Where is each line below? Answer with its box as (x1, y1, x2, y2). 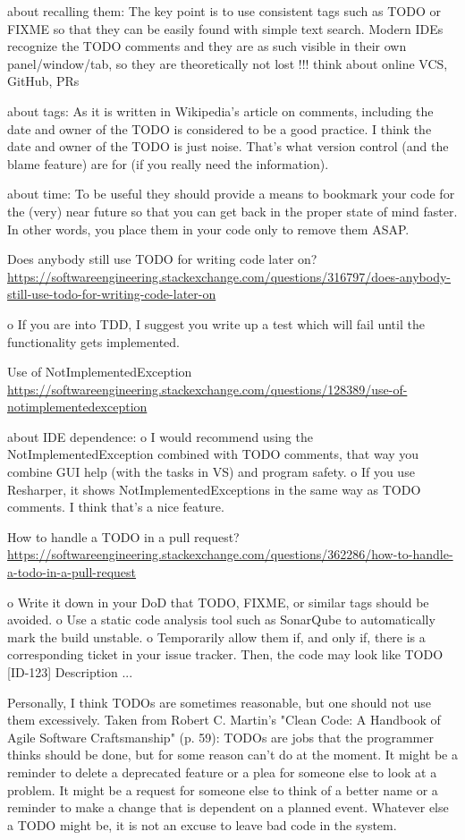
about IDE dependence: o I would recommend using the (7, 427, 313, 445)
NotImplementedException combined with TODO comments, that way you (7, 445, 419, 463)
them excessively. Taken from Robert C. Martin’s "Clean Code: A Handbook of (7, 710, 441, 729)
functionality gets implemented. (7, 332, 180, 351)
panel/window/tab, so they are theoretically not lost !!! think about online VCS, (7, 54, 448, 72)
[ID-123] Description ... (7, 663, 133, 681)
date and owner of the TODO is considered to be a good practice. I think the (7, 119, 432, 138)
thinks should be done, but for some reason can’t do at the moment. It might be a (7, 745, 458, 764)
